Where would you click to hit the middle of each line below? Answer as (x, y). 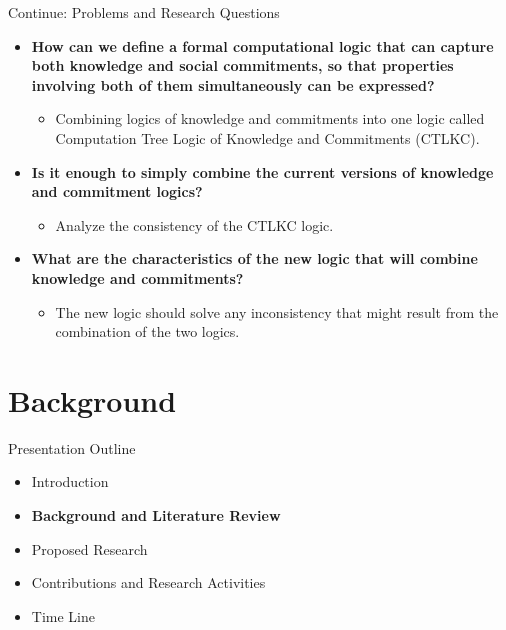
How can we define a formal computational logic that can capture (262, 45)
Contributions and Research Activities (148, 582)
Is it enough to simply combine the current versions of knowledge (262, 171)
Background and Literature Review (156, 515)
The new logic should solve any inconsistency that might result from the (277, 311)
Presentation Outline (72, 447)
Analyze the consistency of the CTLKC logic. (194, 224)
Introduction (70, 481)
